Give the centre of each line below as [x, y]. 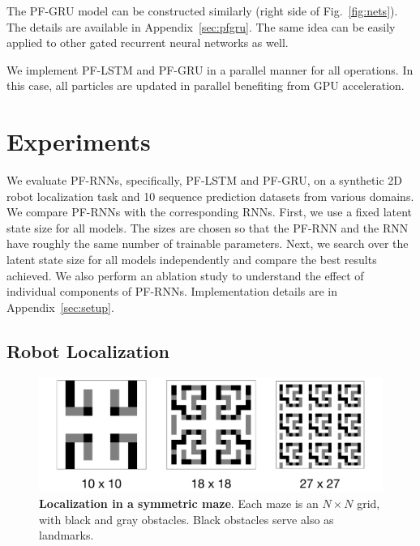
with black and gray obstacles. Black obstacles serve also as [186, 519]
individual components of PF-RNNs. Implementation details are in [172, 291]
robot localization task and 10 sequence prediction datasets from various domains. [210, 196]
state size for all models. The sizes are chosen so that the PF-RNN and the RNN [208, 227]
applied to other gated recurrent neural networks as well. [148, 43]
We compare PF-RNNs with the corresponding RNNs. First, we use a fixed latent [210, 212]
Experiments [79, 141]
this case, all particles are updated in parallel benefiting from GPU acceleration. [206, 85]
